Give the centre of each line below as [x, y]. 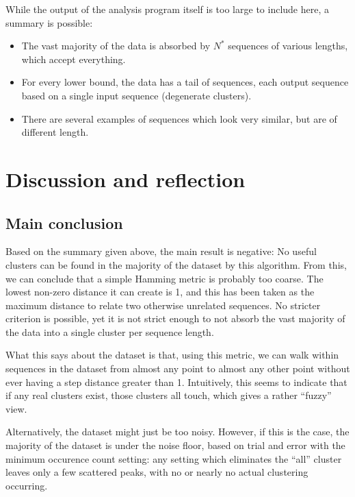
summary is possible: [49, 22]
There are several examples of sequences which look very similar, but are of [179, 118]
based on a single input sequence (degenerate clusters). [136, 95]
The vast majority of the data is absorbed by [116, 46]
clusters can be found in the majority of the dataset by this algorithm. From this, [176, 264]
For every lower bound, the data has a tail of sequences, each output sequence [185, 82]
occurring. [27, 485]
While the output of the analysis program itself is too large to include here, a [167, 9]
